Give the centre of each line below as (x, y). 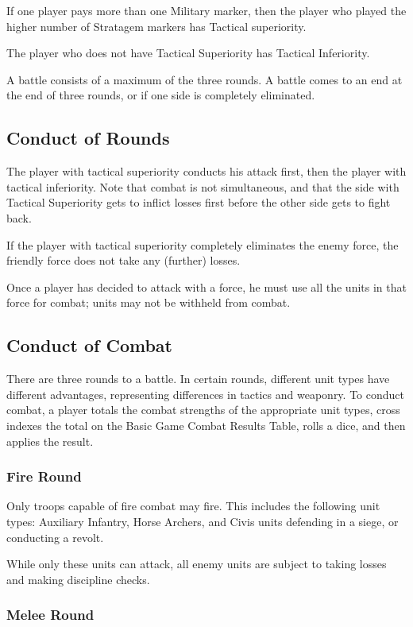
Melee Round (50, 615)
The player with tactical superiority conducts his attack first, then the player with (206, 171)
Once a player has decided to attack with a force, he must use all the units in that (206, 286)
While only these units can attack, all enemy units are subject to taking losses (197, 564)
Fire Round (44, 476)
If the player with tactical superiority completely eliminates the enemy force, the (203, 244)
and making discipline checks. (78, 579)
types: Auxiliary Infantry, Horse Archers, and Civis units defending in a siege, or (203, 521)
